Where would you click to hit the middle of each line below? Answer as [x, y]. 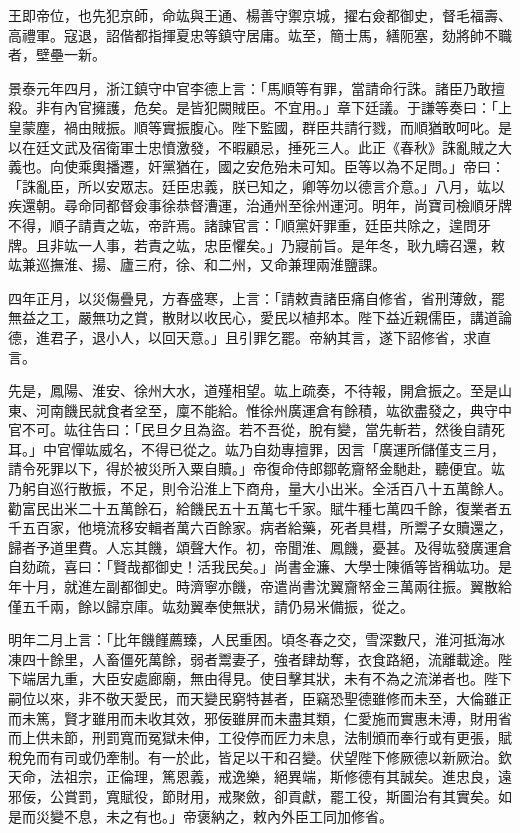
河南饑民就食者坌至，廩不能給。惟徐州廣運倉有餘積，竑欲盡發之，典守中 [273, 409]
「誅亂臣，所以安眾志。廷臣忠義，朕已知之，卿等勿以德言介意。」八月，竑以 [256, 185]
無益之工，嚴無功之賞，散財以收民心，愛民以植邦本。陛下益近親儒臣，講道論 [260, 317]
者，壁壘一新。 [57, 54]
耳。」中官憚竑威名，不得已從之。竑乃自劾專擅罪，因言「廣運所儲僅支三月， [256, 448]
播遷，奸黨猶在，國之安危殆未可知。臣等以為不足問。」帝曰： [305, 166]
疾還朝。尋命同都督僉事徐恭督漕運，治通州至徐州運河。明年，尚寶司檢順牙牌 [260, 205]
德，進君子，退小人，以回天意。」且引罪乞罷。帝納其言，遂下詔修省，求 [242, 336]
